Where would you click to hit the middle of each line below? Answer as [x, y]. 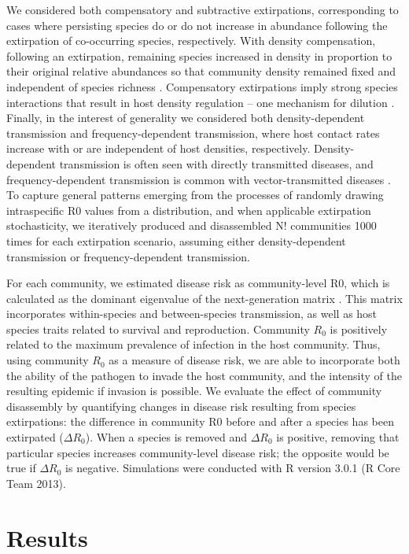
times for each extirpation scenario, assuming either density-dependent [176, 240]
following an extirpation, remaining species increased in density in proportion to [199, 55]
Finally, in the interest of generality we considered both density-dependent [186, 118]
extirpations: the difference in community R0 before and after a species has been [200, 421]
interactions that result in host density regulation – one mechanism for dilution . [201, 102]
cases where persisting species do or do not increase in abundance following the [197, 25]
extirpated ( [35, 437]
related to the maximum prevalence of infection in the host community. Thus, [193, 344]
